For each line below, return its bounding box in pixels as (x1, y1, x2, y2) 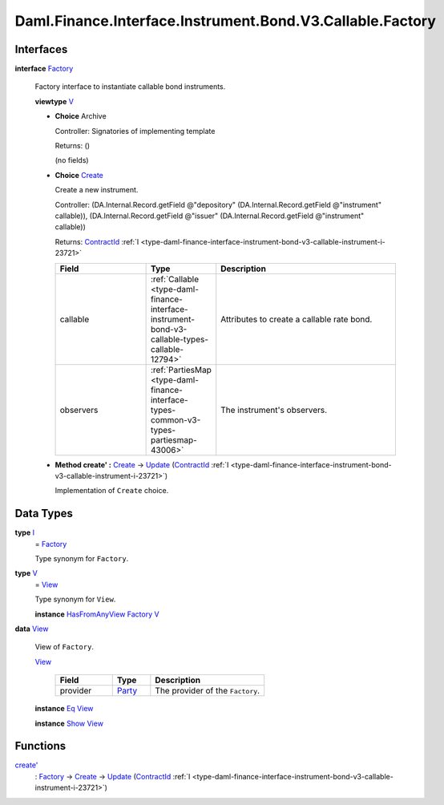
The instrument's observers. (220, 404, 328, 415)
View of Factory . (34, 642, 94, 652)
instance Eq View (34, 704, 94, 714)
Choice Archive (54, 111, 107, 121)
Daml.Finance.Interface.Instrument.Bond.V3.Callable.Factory (14, 12, 437, 30)
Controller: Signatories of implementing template (54, 126, 216, 136)
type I (14, 528, 35, 537)
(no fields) (54, 156, 89, 165)
